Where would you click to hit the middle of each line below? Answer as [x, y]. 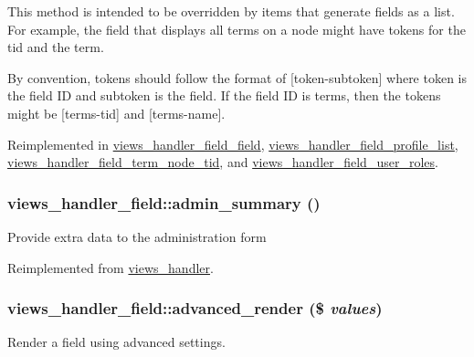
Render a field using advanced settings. [116, 342]
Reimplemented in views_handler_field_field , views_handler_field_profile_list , [233, 144]
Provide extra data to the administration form [137, 236]
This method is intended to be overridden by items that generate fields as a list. [231, 11]
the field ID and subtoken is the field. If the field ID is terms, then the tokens [224, 95]
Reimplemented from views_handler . [111, 267]
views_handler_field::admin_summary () [164, 202]
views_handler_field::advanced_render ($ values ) [195, 308]
